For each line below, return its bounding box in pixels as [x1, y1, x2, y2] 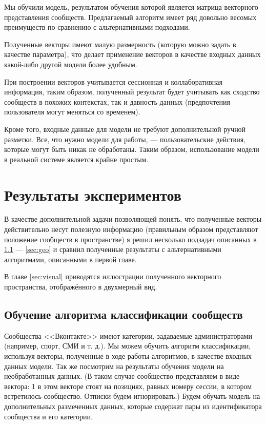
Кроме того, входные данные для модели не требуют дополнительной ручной [4, 123, 246, 134]
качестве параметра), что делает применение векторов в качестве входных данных [4, 49, 261, 60]
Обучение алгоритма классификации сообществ [4, 306, 243, 322]
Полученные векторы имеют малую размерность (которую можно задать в [4, 38, 236, 49]
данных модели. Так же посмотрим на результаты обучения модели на [4, 360, 224, 371]
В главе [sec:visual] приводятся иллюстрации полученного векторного [4, 271, 221, 282]
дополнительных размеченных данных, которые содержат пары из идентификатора [4, 400, 262, 411]
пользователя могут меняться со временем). [4, 106, 140, 117]
